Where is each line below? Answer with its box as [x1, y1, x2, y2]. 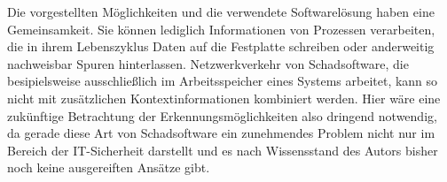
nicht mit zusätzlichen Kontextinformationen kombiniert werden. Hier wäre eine [7, 88, 441, 107]
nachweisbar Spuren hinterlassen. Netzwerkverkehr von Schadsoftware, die [7, 54, 409, 72]
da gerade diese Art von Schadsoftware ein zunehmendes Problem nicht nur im [7, 124, 435, 142]
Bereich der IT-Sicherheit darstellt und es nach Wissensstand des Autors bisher [7, 140, 438, 159]
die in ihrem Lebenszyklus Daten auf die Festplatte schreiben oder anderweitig [7, 37, 435, 56]
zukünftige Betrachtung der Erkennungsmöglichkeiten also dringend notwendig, [7, 106, 437, 125]
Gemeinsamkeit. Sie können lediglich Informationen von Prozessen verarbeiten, [7, 19, 435, 38]
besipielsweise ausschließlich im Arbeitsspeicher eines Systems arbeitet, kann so [7, 72, 438, 90]
